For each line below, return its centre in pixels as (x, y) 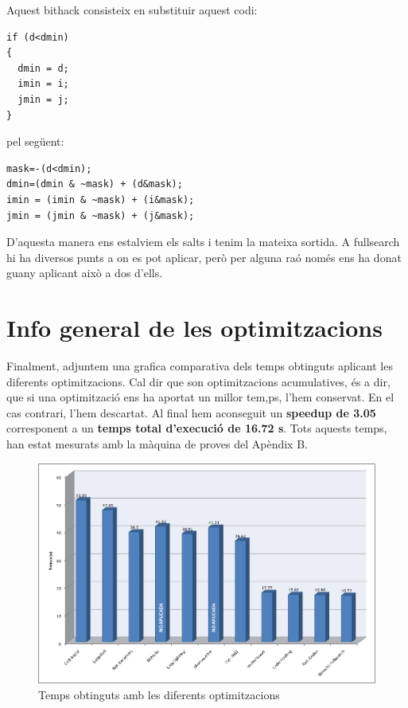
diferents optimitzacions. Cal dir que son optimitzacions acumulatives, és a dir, (198, 381)
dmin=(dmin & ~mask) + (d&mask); (95, 184)
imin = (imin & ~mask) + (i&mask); (101, 199)
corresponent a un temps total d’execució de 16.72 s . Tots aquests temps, (197, 428)
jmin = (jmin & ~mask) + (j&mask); (101, 215)
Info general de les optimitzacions (194, 328)
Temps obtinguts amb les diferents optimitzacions (159, 694)
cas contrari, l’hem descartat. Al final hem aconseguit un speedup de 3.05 (191, 412)
